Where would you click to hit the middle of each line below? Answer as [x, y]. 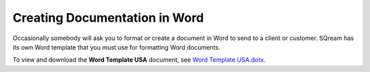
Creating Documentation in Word [108, 18]
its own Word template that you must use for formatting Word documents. [116, 47]
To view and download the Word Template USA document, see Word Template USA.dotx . [139, 60]
